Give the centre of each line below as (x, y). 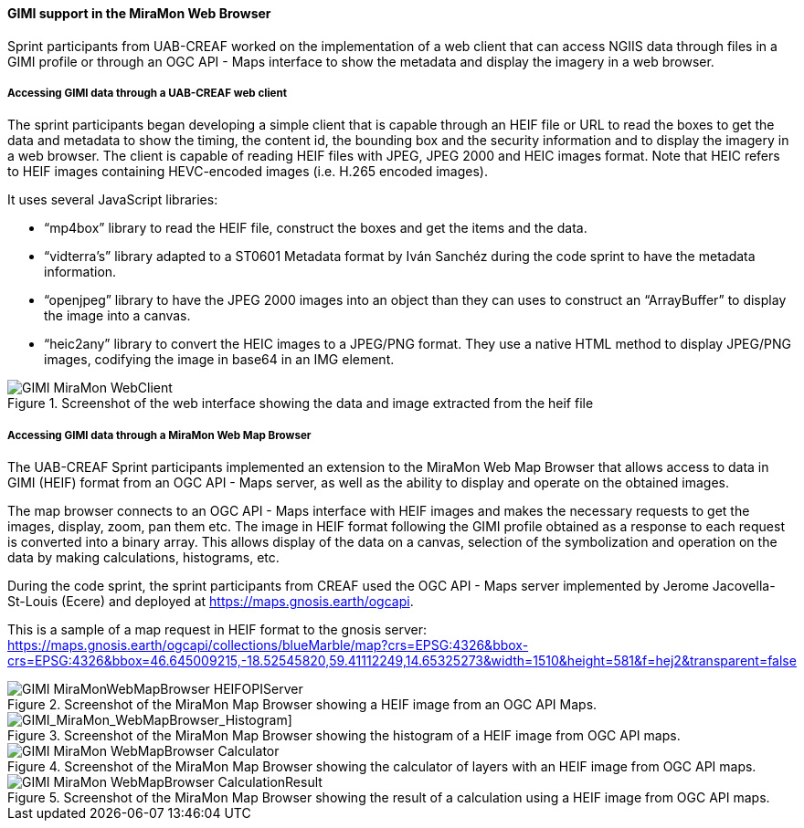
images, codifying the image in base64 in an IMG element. (219, 360)
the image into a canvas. (117, 316)
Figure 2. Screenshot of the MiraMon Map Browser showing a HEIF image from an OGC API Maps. (302, 705)
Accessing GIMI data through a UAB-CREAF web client (147, 93)
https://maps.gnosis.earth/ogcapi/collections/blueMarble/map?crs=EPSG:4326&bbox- (268, 645)
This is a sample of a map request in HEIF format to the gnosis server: (217, 630)
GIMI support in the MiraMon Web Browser (139, 13)
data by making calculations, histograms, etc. (143, 558)
